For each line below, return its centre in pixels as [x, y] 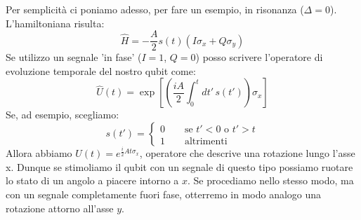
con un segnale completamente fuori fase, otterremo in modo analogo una [164, 194]
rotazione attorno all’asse [60, 208]
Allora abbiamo [39, 153]
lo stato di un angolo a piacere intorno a [92, 180]
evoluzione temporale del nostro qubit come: [101, 70]
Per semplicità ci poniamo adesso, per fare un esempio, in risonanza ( [155, 9]
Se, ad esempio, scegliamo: [63, 115]
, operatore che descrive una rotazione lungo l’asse [247, 153]
